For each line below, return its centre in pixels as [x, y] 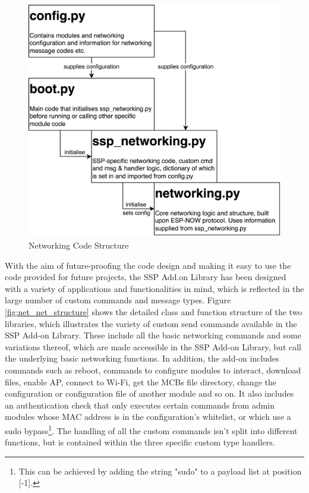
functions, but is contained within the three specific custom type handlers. [140, 442]
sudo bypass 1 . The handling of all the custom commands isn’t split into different [151, 429]
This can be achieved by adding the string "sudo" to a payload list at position [160, 471]
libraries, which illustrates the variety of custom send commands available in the [151, 323]
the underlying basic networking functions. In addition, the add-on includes [142, 358]
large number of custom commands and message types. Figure [118, 300]
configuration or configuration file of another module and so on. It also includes [149, 393]
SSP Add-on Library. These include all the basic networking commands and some [153, 335]
